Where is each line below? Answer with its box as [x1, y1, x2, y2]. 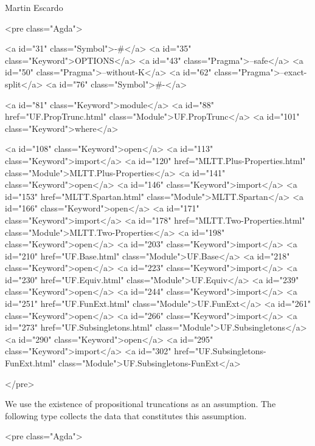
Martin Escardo [5, 1, 63, 13]
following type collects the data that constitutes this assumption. [5, 409, 247, 422]
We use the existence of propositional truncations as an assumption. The [5, 397, 276, 410]
